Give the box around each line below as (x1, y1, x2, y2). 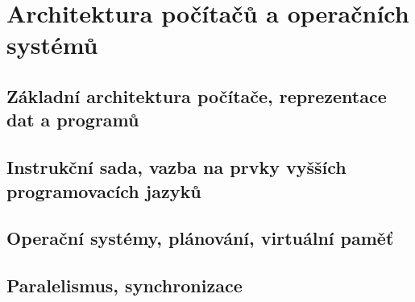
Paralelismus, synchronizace (6, 273, 243, 298)
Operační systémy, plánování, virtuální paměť (6, 225, 394, 250)
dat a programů (6, 107, 139, 132)
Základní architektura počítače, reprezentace (6, 83, 387, 108)
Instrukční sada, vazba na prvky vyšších (6, 155, 347, 180)
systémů (6, 28, 98, 61)
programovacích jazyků (6, 178, 201, 203)
